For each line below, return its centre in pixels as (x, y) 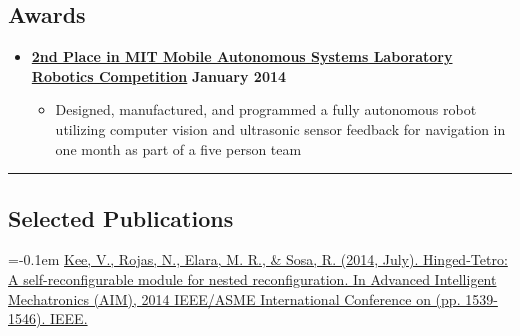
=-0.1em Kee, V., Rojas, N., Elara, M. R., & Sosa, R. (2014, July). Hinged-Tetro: (258, 259)
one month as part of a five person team (178, 148)
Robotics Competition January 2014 (159, 75)
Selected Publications (121, 217)
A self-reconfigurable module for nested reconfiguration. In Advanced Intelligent (252, 278)
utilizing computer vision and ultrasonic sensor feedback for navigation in (280, 128)
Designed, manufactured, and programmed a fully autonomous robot (266, 109)
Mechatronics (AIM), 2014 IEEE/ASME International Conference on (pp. (234, 298)
